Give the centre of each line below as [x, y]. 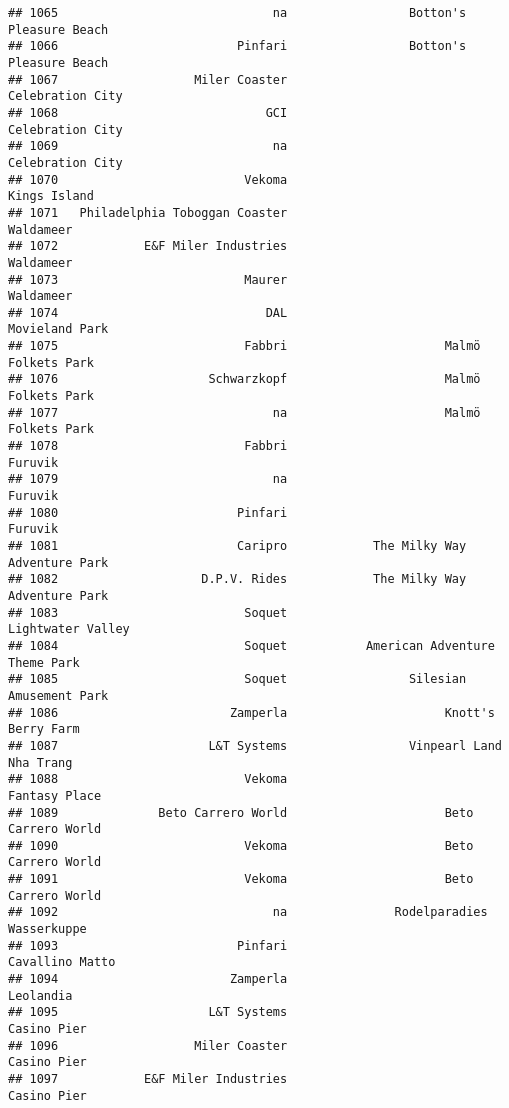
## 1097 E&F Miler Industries [148, 1079]
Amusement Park [58, 695]
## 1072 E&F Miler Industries [148, 246]
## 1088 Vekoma [148, 779]
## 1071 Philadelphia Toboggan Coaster [148, 212]
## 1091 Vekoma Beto [241, 879]
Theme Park [44, 662]
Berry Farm [44, 729]
